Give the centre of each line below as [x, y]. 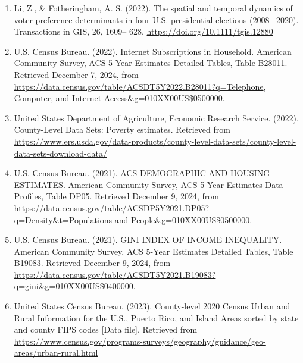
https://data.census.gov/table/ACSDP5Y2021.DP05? [112, 207]
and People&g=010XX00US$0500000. [183, 219]
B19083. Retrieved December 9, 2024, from [92, 263]
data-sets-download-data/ [60, 153]
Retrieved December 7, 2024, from [76, 74]
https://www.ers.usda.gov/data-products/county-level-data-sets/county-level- [155, 141]
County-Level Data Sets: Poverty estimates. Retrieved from [122, 129]
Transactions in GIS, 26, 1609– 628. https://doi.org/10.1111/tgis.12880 [143, 31]
